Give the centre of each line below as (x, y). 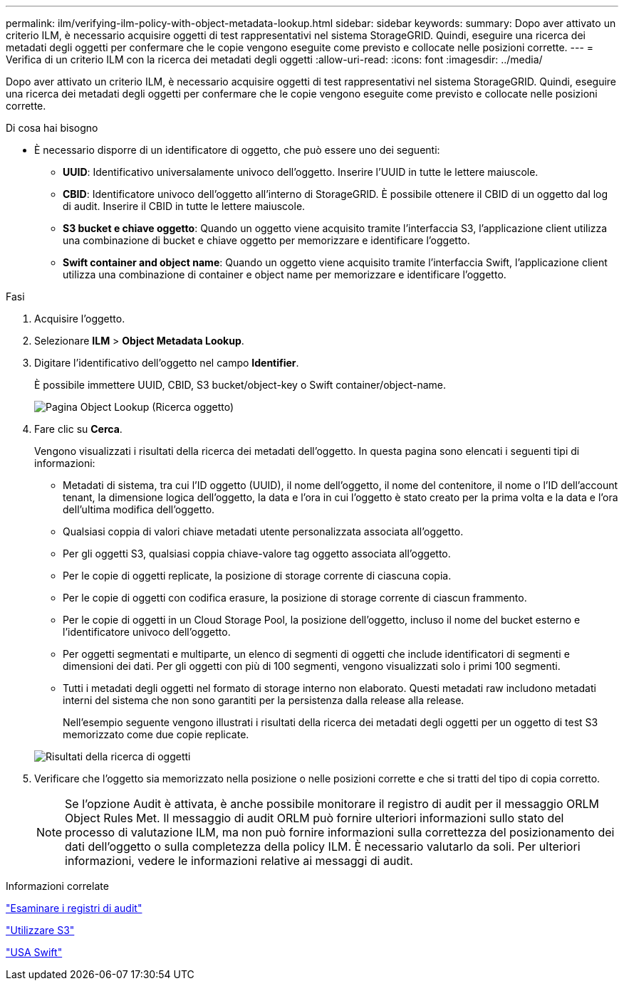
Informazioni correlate (57, 886)
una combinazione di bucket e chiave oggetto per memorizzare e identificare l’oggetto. (266, 240)
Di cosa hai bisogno (52, 128)
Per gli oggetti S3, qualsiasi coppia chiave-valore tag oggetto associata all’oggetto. (257, 554)
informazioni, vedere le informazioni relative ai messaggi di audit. (239, 861)
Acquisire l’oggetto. (80, 319)
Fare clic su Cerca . (78, 429)
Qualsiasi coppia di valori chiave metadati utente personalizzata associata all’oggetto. (263, 531)
